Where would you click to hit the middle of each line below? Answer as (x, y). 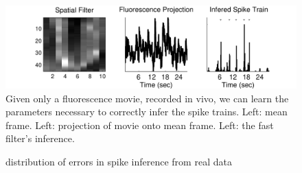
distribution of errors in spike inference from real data (119, 161)
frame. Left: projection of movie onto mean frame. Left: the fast (140, 125)
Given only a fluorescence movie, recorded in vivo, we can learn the (147, 98)
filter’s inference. (40, 138)
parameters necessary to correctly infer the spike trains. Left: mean (147, 112)
